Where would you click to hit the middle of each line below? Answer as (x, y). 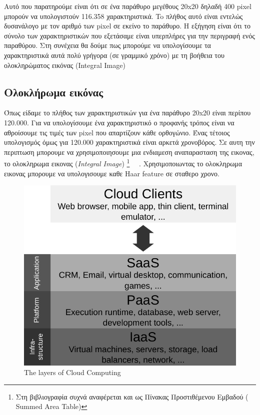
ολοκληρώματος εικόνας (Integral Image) (65, 65)
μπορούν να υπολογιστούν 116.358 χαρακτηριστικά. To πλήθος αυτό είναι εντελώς (123, 16)
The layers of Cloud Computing (72, 372)
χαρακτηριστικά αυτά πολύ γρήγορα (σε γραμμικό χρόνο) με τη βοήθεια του (114, 55)
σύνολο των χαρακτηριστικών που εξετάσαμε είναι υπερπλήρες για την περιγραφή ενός (129, 35)
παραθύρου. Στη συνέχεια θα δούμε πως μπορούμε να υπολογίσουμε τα (107, 45)
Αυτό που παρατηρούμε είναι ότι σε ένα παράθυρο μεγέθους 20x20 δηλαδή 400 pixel (128, 6)
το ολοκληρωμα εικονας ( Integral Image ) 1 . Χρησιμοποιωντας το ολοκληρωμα (123, 163)
